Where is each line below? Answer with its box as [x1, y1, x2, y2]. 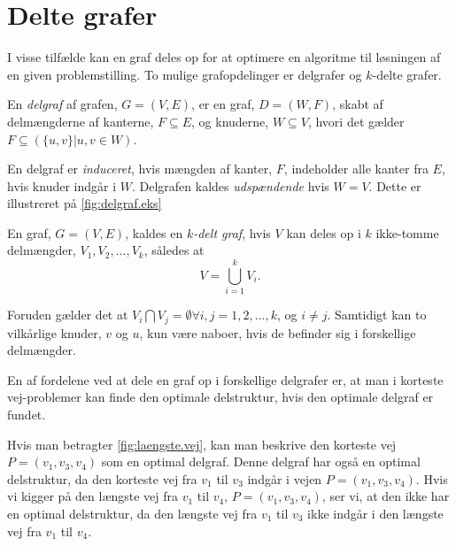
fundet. [7, 405, 46, 424]
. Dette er [368, 176, 421, 195]
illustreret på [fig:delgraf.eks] [7, 194, 162, 212]
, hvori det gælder [307, 112, 405, 130]
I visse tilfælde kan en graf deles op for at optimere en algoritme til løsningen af [7, 48, 441, 66]
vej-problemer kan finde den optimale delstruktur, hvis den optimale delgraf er [7, 388, 434, 406]
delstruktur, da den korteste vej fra [7, 469, 197, 488]
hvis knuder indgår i [7, 176, 117, 195]
